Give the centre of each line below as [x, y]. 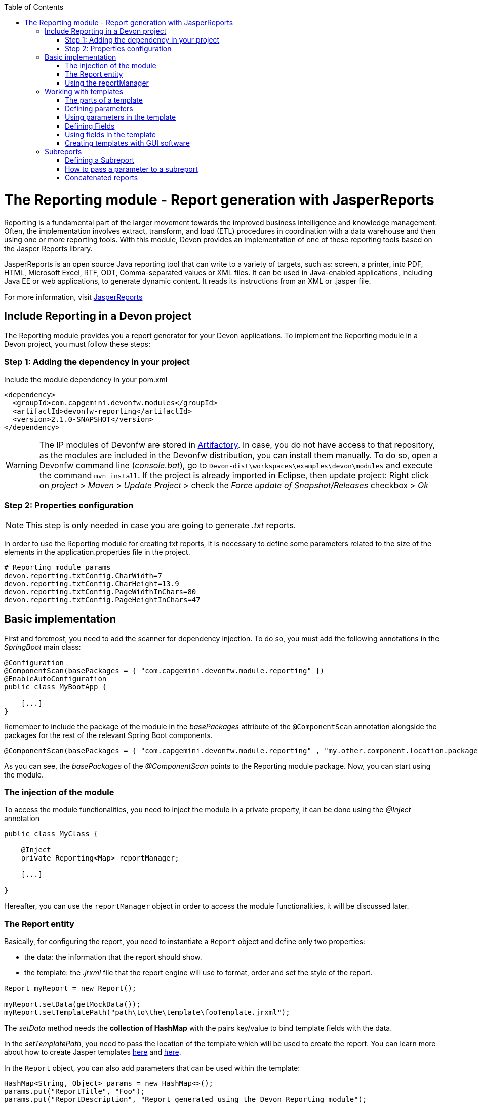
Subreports [63, 152]
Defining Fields [90, 126]
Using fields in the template [110, 134]
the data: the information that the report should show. [113, 957]
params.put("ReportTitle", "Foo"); [75, 1092]
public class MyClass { [51, 834]
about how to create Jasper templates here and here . [93, 1052]
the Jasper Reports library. [48, 248]
